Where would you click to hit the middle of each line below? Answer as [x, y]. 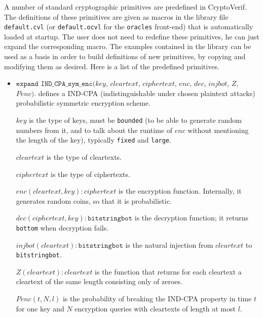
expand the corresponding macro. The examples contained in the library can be [128, 46]
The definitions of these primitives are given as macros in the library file [116, 16]
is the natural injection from [169, 244]
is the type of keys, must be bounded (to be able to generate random [136, 120]
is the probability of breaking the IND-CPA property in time [157, 298]
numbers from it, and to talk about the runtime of [94, 130]
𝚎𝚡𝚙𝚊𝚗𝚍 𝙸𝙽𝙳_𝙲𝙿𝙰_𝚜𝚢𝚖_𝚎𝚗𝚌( [56, 84]
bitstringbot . [39, 255]
